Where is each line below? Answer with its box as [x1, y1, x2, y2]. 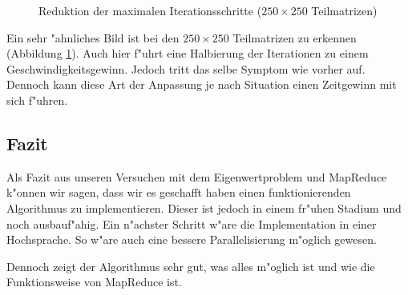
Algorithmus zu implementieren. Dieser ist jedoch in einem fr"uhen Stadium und [6, 199, 402, 216]
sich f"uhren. [6, 91, 68, 108]
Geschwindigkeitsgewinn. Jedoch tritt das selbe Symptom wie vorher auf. [6, 60, 366, 77]
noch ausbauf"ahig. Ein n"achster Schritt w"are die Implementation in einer [6, 215, 377, 232]
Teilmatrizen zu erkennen [232, 29, 357, 46]
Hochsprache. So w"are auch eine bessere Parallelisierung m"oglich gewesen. [6, 231, 377, 248]
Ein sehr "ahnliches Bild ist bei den [6, 29, 180, 46]
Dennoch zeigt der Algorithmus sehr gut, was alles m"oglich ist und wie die [6, 257, 375, 274]
